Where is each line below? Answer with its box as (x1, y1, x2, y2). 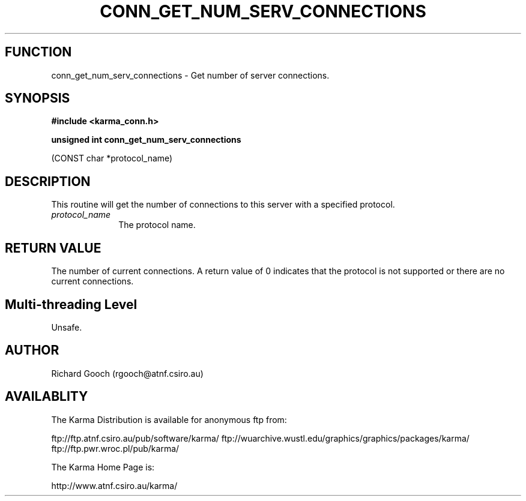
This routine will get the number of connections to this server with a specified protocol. (51, 199, 395, 210)
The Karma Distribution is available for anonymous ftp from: (51, 414, 287, 425)
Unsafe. (51, 322, 82, 332)
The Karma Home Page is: (51, 461, 155, 472)
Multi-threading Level (5, 296, 138, 312)
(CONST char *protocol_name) (51, 153, 173, 164)
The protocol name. (118, 220, 196, 230)
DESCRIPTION (5, 173, 91, 189)
